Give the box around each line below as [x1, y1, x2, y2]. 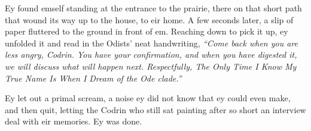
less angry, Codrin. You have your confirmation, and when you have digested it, [5, 48, 297, 61]
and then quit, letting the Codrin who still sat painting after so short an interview [5, 103, 306, 116]
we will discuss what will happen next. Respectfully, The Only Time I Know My [5, 60, 297, 72]
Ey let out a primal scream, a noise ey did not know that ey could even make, [5, 92, 291, 104]
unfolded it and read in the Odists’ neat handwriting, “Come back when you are [5, 36, 298, 49]
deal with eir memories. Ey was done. [5, 115, 142, 127]
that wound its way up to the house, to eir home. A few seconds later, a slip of [5, 13, 294, 26]
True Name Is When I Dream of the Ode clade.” [5, 71, 182, 84]
